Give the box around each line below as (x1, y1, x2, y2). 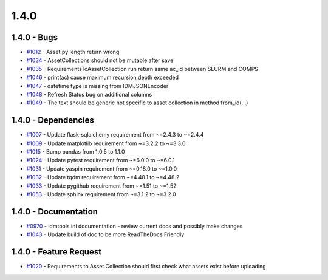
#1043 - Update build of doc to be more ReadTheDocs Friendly (26, 231, 185, 238)
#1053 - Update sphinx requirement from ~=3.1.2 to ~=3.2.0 (26, 191, 176, 198)
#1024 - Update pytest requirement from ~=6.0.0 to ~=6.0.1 (26, 157, 176, 164)
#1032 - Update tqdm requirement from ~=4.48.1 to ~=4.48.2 (26, 174, 180, 181)
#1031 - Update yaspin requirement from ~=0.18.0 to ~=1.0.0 (26, 165, 177, 172)
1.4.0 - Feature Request (11, 247, 102, 258)
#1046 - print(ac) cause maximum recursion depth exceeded (26, 73, 179, 81)
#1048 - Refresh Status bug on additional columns (26, 91, 152, 98)
